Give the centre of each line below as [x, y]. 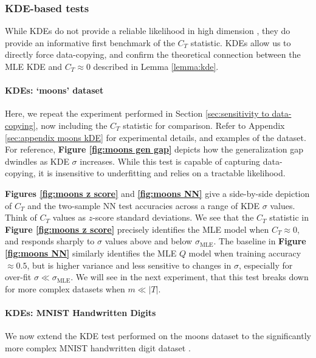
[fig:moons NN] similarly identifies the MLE [91, 253]
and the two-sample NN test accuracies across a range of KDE [144, 205]
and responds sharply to [50, 241]
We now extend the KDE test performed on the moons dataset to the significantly [158, 336]
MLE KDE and [34, 66]
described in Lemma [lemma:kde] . [156, 66]
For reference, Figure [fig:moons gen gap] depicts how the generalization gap [154, 149]
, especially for [266, 265]
